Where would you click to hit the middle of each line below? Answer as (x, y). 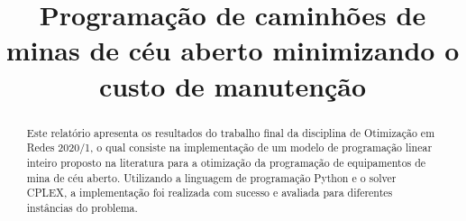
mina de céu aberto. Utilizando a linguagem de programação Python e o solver (211, 177)
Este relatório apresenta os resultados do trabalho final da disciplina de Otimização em (231, 132)
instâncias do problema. (82, 207)
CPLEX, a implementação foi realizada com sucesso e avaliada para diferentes (210, 193)
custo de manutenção (233, 85)
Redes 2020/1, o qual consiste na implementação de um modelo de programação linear (229, 147)
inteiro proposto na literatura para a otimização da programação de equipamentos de (226, 162)
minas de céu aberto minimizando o (233, 50)
